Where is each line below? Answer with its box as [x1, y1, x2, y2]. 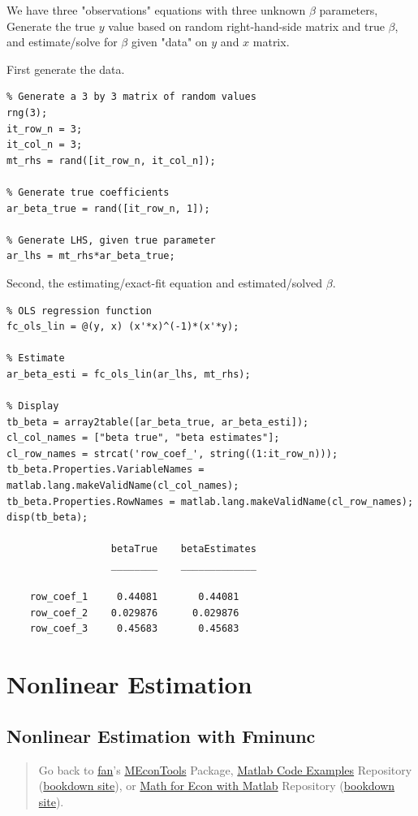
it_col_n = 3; [6, 139, 83, 151]
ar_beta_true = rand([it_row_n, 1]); [6, 202, 210, 214]
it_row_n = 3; [6, 123, 83, 135]
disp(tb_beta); [6, 512, 88, 524]
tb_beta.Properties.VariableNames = [6, 464, 205, 476]
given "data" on [131, 33, 208, 50]
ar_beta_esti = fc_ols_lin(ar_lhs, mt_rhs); [6, 368, 251, 380]
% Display [6, 400, 59, 412]
